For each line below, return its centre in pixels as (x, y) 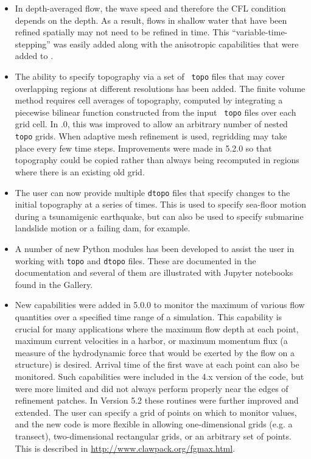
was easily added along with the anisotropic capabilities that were (176, 44)
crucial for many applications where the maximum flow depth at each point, (157, 328)
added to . (34, 56)
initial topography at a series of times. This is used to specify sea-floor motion (161, 204)
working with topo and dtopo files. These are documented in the (135, 260)
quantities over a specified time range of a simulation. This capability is (149, 316)
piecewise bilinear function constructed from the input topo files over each (155, 112)
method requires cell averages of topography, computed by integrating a (149, 100)
